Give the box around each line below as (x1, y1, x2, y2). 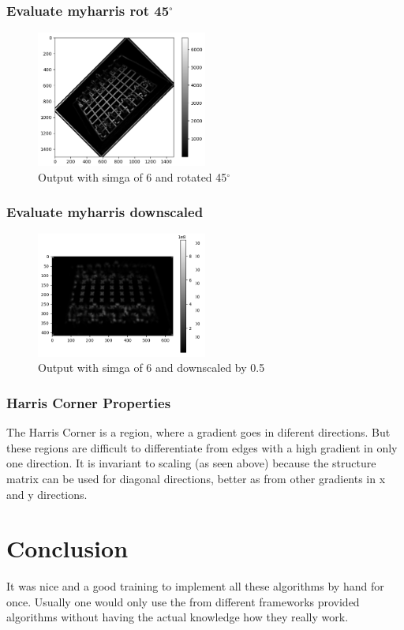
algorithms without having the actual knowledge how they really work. (6, 609, 349, 625)
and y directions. (6, 486, 88, 502)
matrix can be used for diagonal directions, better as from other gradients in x (6, 470, 386, 486)
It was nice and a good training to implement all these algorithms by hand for (6, 578, 384, 594)
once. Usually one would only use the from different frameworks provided (6, 593, 360, 609)
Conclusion (6, 532, 129, 564)
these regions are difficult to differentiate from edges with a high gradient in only (6, 439, 398, 456)
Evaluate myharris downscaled (6, 202, 204, 222)
